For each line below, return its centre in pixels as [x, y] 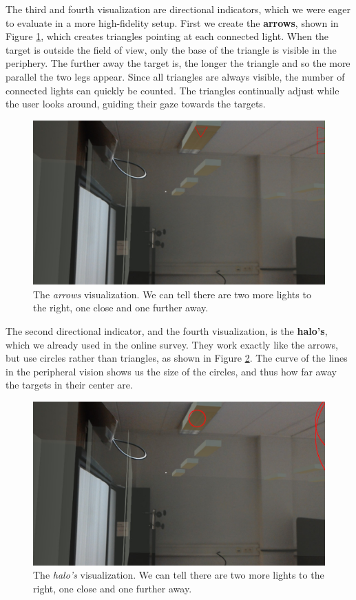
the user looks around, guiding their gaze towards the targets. [136, 104]
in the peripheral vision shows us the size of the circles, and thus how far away [171, 371]
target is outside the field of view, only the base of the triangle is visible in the [171, 49]
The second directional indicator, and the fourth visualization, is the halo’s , [167, 331]
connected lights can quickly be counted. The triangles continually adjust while [172, 90]
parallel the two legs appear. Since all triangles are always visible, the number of [175, 76]
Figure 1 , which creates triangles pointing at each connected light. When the [167, 36]
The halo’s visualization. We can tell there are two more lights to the [179, 575]
